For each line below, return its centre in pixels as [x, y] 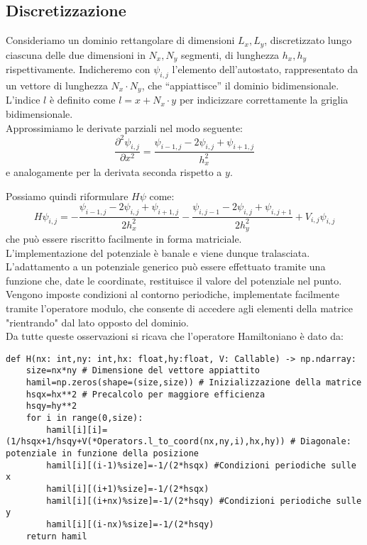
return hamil [56, 536]
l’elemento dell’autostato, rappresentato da [265, 69]
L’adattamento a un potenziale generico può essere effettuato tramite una [166, 266]
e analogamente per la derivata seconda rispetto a [114, 172]
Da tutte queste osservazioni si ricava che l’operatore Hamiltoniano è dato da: [175, 336]
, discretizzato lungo [308, 40]
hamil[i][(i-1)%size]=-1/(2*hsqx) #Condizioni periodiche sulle [201, 465]
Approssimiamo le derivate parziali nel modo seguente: [124, 127]
